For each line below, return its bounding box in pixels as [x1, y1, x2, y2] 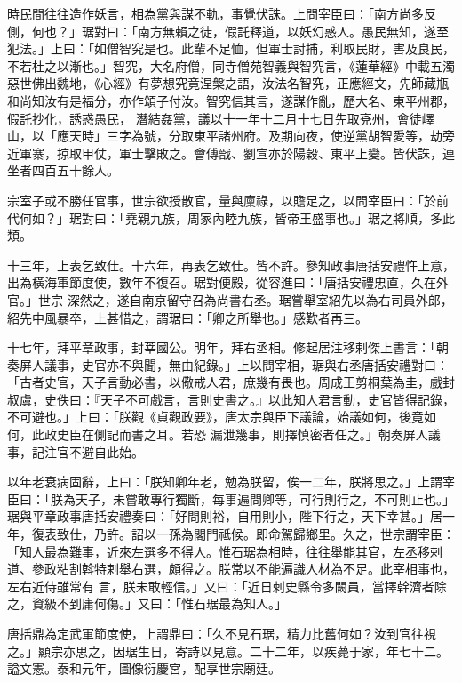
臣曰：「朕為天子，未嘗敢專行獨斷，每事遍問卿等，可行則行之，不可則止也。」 [7, 489, 455, 508]
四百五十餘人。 [31, 161, 119, 180]
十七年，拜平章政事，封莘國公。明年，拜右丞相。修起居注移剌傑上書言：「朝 [7, 338, 449, 357]
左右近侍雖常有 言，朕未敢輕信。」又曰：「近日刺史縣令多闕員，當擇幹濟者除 [7, 576, 447, 595]
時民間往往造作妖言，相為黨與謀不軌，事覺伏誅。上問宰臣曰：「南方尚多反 [7, 4, 436, 22]
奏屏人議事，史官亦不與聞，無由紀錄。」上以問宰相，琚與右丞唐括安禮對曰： [7, 355, 449, 374]
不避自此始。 [68, 442, 144, 461]
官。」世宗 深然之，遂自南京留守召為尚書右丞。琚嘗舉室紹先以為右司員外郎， [7, 290, 453, 309]
